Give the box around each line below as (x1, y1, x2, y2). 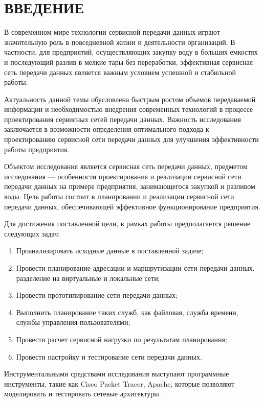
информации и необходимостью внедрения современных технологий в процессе (4, 104, 253, 114)
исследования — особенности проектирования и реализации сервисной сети (4, 171, 241, 181)
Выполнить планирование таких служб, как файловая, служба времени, (16, 306, 238, 317)
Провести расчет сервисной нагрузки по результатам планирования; (16, 334, 227, 344)
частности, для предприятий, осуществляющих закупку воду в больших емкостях (4, 46, 258, 57)
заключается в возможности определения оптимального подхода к (4, 124, 209, 134)
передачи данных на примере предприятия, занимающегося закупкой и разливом (4, 181, 255, 192)
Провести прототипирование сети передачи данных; (16, 290, 178, 300)
